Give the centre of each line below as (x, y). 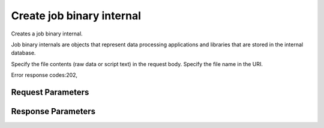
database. (23, 53)
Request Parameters (50, 92)
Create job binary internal (76, 16)
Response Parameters (53, 111)
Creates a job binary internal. (47, 34)
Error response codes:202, (44, 75)
